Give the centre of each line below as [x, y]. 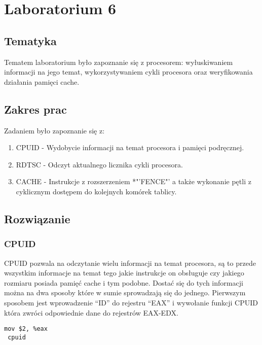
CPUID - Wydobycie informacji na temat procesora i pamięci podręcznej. [130, 147]
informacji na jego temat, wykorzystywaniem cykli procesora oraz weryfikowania [128, 72]
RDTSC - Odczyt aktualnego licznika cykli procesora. [99, 164]
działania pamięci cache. [42, 81]
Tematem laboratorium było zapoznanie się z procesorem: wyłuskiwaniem [119, 62]
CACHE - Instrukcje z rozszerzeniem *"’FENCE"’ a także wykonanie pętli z [134, 181]
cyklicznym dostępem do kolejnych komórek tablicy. [96, 191]
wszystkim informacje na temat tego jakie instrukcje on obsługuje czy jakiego [124, 273]
